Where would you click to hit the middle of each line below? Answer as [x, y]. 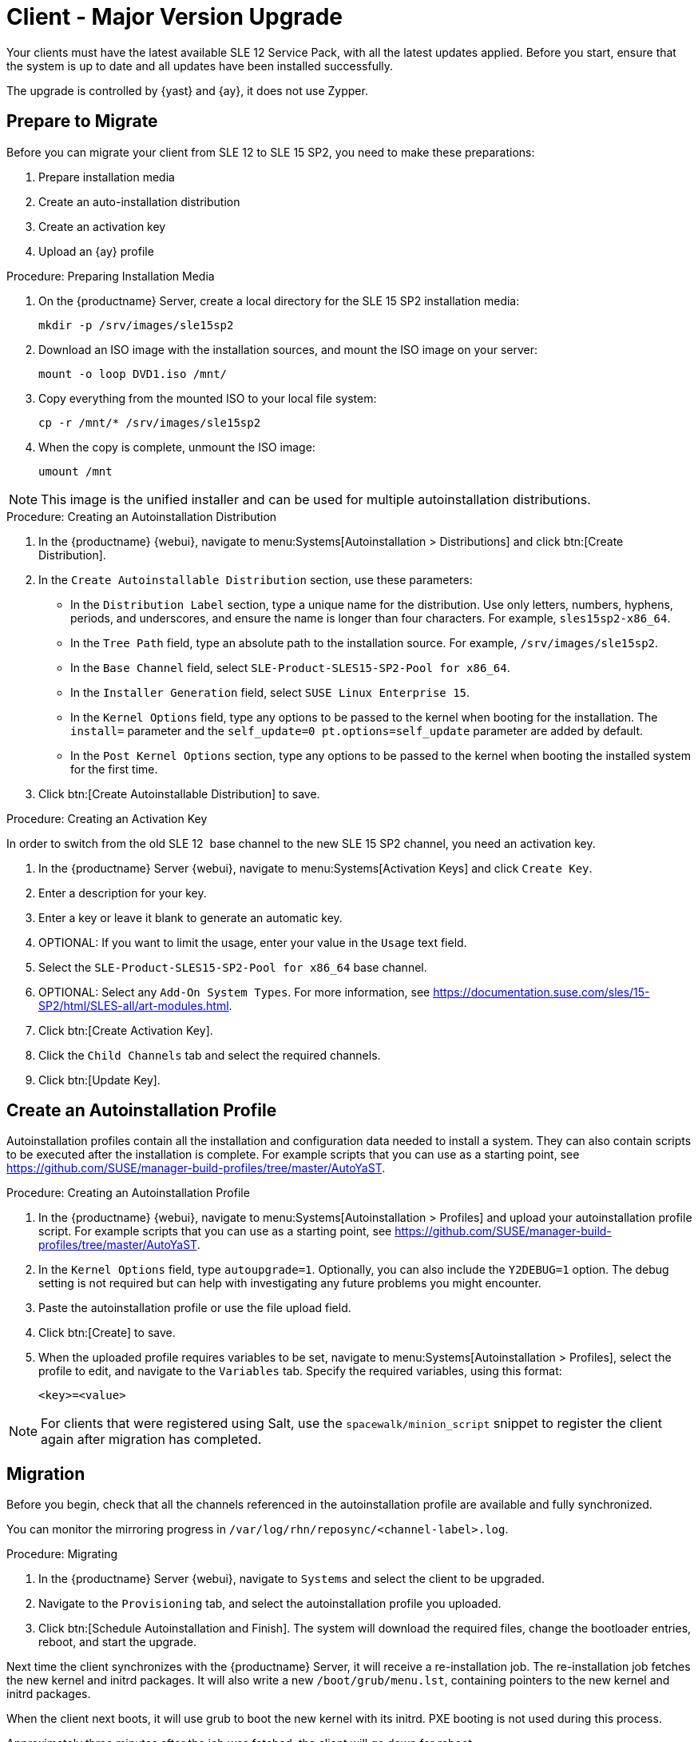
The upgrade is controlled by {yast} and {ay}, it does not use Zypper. [187, 90]
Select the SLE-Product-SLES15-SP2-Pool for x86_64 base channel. [233, 967]
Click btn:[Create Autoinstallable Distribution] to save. [179, 793]
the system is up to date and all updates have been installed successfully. [200, 66]
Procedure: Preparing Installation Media [111, 276]
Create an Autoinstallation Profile [142, 1111]
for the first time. [114, 769]
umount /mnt [75, 471]
